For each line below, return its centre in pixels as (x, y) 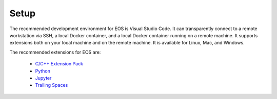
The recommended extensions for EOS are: (55, 52)
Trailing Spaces (52, 85)
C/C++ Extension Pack (59, 64)
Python (43, 71)
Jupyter (43, 78)
